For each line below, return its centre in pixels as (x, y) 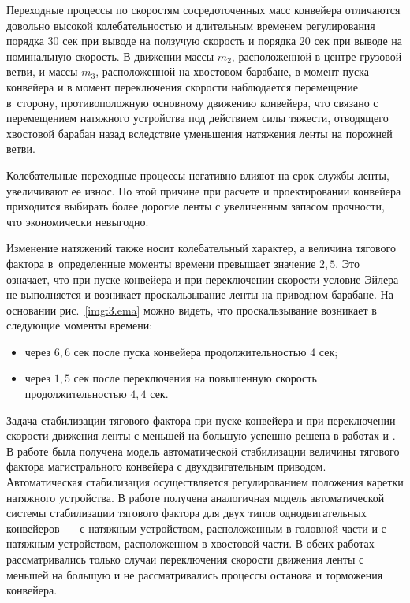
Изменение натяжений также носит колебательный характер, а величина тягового (201, 248)
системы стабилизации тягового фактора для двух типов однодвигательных (186, 513)
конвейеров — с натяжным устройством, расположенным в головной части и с (196, 528)
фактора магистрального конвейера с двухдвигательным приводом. (166, 466)
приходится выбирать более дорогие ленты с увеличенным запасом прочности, (196, 206)
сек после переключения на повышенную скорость (195, 378)
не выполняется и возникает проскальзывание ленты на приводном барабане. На (200, 294)
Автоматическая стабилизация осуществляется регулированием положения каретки (205, 482)
